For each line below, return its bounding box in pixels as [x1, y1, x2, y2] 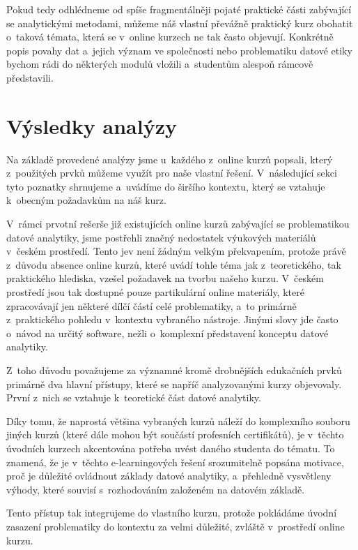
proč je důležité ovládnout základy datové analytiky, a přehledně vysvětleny [6, 468, 332, 483]
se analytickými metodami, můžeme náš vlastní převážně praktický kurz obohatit [6, 15, 353, 30]
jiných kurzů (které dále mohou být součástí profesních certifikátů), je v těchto [6, 427, 344, 442]
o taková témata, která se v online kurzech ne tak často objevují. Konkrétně [6, 29, 334, 44]
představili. [6, 70, 54, 84]
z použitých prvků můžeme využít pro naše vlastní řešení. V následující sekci [6, 165, 337, 180]
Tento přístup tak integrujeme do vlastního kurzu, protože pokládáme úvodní [6, 505, 337, 520]
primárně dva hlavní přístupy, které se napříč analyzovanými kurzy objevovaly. [6, 376, 342, 391]
